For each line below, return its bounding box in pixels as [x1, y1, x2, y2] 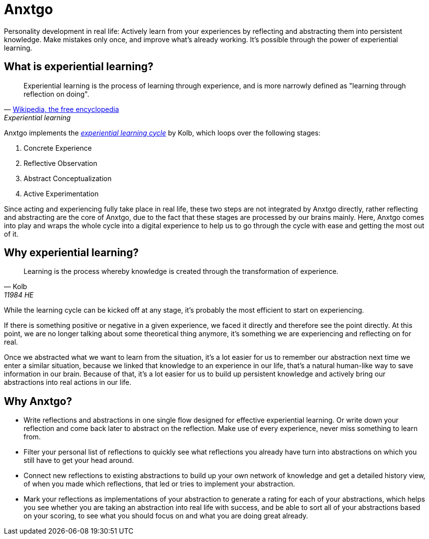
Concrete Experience [24, 143, 92, 152]
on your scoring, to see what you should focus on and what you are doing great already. [24, 512, 308, 520]
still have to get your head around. [24, 456, 134, 465]
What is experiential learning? [4, 60, 154, 73]
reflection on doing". [24, 89, 89, 98]
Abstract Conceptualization [24, 174, 112, 183]
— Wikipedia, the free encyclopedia [4, 105, 119, 113]
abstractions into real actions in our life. [4, 378, 132, 387]
